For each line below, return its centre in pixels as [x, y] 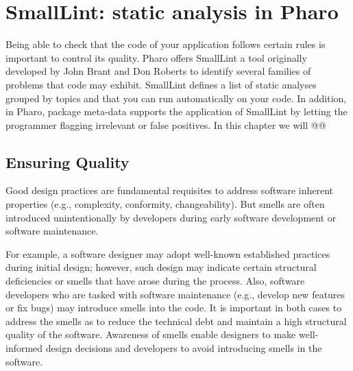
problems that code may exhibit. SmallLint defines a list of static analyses [161, 84]
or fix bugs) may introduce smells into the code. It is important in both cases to [174, 308]
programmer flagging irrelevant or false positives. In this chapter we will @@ [166, 124]
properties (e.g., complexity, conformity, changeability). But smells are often [165, 204]
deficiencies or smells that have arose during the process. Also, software [155, 281]
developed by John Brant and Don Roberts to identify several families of [158, 71]
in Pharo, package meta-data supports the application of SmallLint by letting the [176, 111]
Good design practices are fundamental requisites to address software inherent [170, 190]
